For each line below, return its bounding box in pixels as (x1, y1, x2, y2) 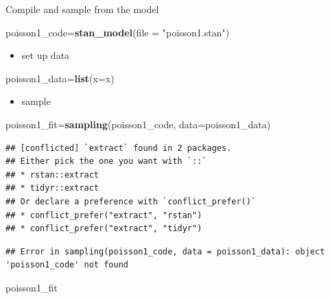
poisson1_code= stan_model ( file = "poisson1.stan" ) (5, 25, 230, 39)
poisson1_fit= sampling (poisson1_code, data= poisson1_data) (5, 117, 271, 131)
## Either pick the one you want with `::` (5, 156, 207, 167)
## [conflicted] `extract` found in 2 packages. (5, 143, 232, 153)
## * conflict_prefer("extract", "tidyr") (5, 224, 202, 234)
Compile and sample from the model (5, 2, 159, 16)
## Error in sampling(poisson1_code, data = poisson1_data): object (5, 246, 325, 256)
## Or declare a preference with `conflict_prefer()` (5, 196, 257, 206)
